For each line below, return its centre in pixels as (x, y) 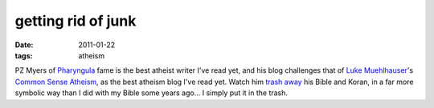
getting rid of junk (76, 21)
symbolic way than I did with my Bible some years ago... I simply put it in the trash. (151, 93)
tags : (24, 55)
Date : (24, 45)
